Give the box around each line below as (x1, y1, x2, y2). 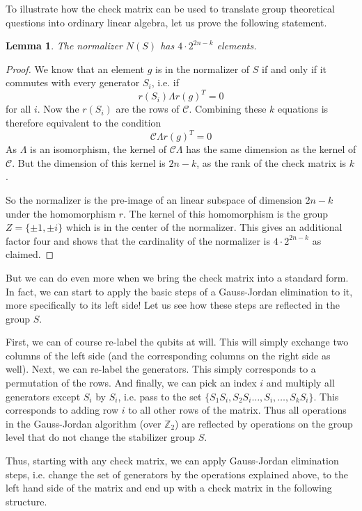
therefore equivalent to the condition (6, 115, 162, 130)
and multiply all (266, 375, 335, 390)
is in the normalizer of (155, 61, 250, 76)
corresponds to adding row (6, 403, 119, 417)
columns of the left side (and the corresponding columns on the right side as (6, 348, 331, 362)
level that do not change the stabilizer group (6, 430, 195, 444)
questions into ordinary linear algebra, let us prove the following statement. (6, 15, 327, 29)
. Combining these (189, 102, 267, 116)
